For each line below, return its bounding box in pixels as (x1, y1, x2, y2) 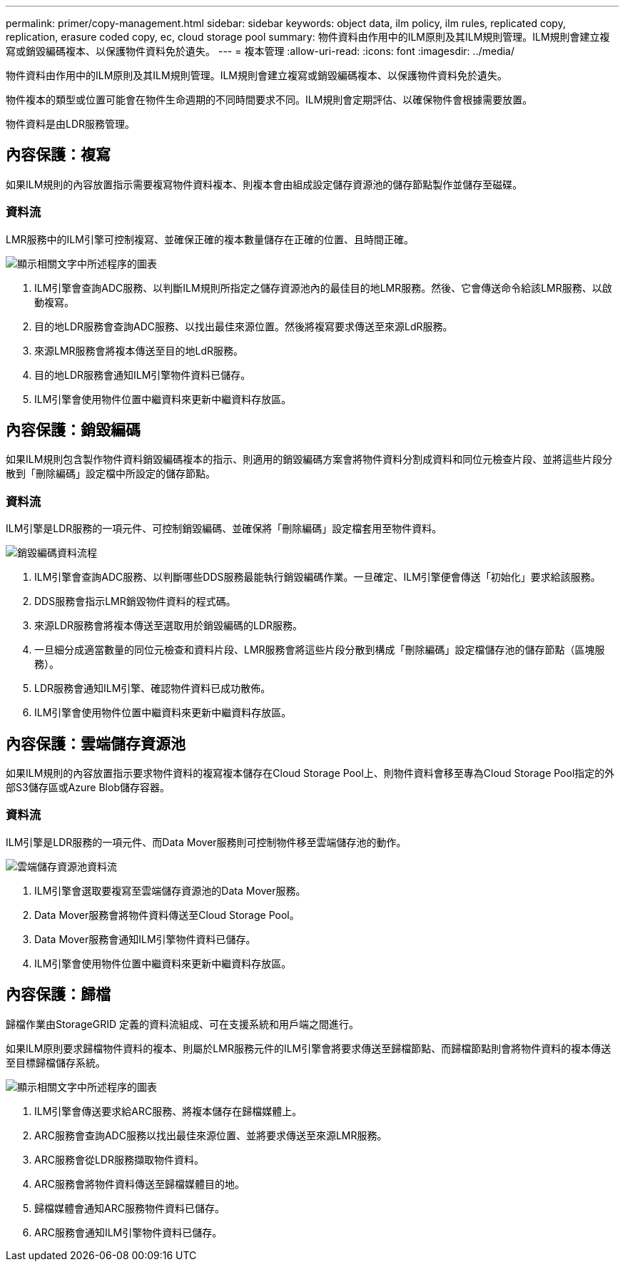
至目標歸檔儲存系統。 (6, 1056, 106, 1069)
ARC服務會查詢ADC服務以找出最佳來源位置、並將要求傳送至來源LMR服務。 (34, 1129, 387, 1141)
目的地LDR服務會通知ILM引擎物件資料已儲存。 (34, 368, 251, 381)
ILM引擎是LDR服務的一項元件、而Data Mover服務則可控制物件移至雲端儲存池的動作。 (6, 835, 407, 848)
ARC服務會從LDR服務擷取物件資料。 (34, 1153, 204, 1166)
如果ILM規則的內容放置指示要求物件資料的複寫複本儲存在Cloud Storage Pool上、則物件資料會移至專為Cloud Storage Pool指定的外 (6, 767, 615, 780)
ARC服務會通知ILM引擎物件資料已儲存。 (34, 1226, 223, 1238)
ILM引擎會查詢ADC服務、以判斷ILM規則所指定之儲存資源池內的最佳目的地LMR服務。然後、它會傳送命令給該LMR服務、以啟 (34, 281, 612, 294)
